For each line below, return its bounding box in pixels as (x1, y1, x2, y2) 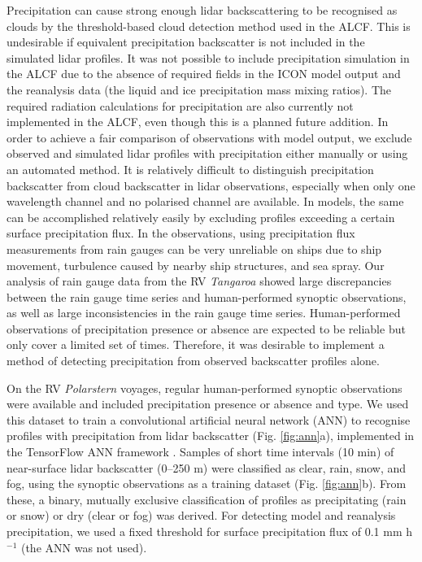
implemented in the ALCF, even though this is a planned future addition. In (7, 113, 389, 130)
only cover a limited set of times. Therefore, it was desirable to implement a (7, 336, 385, 353)
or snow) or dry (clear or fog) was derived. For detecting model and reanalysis (7, 507, 396, 524)
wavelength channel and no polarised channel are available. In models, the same (7, 193, 404, 210)
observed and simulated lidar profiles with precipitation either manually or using (7, 145, 408, 162)
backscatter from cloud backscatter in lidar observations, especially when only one (7, 176, 415, 194)
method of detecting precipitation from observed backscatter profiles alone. (7, 352, 380, 369)
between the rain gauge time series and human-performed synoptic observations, (7, 288, 407, 305)
